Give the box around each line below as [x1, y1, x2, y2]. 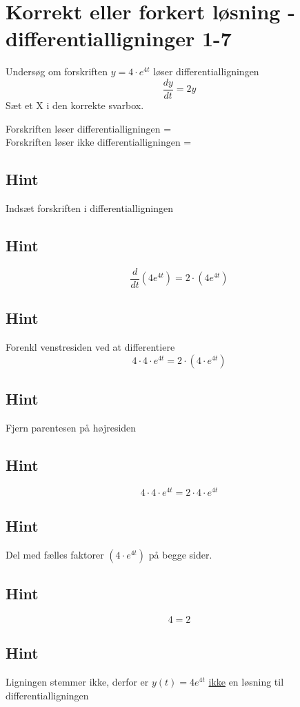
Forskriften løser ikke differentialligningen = [6, 135, 192, 149]
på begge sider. [148, 547, 212, 561]
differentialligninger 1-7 [6, 24, 232, 52]
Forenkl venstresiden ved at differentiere [6, 340, 175, 354]
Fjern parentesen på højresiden [6, 420, 137, 434]
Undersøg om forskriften [6, 64, 108, 79]
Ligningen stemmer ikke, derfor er [6, 675, 149, 689]
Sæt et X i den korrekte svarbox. [6, 97, 144, 112]
